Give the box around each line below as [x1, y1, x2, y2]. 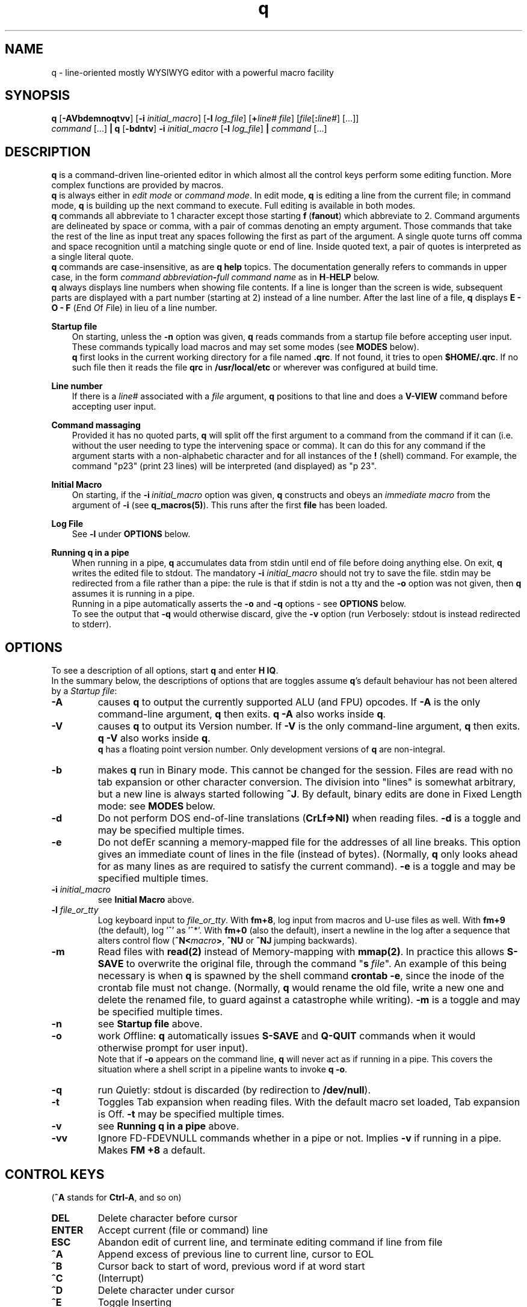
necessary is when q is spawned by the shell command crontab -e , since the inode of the [97, 970, 505, 982]
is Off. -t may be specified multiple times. [97, 1108, 285, 1121]
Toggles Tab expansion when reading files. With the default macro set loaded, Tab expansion [97, 1096, 520, 1109]
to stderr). [72, 619, 112, 630]
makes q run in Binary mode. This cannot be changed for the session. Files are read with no [97, 764, 513, 777]
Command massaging [51, 420, 141, 431]
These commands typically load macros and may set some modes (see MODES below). [72, 342, 419, 352]
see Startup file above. [97, 1018, 203, 1030]
